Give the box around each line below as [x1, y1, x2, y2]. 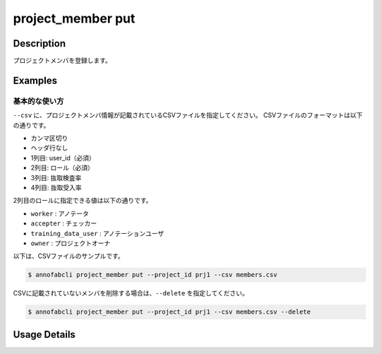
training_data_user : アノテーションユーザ [30, 229, 164, 237]
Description [13, 37, 66, 49]
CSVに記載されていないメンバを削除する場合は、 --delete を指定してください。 [13, 289, 248, 297]
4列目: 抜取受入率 [30, 183, 83, 191]
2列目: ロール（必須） [30, 163, 95, 172]
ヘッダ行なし [30, 143, 68, 152]
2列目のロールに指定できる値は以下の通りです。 [13, 196, 152, 205]
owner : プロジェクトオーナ [30, 239, 111, 247]
